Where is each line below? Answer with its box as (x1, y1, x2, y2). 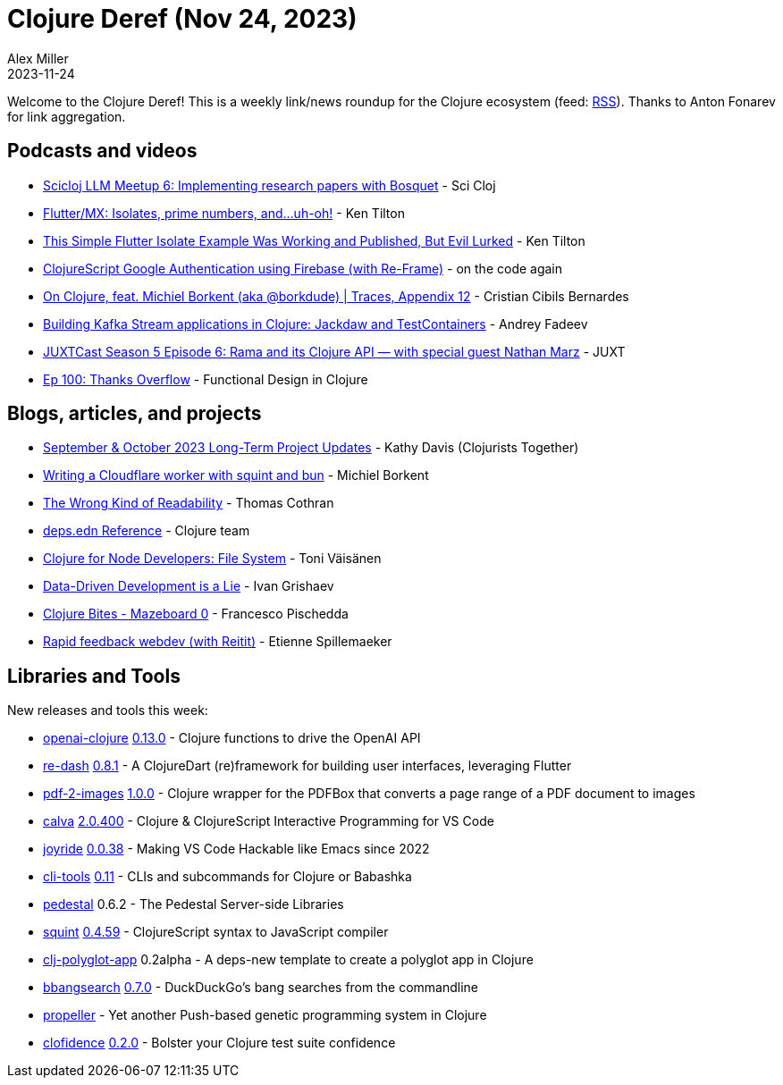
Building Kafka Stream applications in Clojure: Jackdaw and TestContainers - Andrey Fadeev (43, 315, 588, 332)
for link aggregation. (7, 108, 126, 124)
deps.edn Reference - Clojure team (43, 523, 250, 539)
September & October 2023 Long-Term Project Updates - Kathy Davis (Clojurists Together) (43, 440, 579, 456)
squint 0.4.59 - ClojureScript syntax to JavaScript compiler (43, 924, 389, 940)
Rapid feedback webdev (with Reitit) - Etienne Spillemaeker (43, 634, 392, 650)
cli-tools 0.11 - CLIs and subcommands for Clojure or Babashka (43, 869, 412, 885)
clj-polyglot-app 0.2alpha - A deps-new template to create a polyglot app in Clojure (43, 952, 534, 968)
